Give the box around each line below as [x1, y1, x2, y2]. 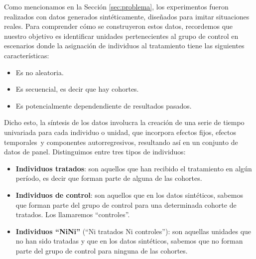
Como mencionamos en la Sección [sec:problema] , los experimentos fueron [4, 1, 229, 11]
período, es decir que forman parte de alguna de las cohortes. [15, 173, 202, 183]
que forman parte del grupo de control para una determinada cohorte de [15, 199, 237, 210]
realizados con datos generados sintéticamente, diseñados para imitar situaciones [4, 11, 250, 21]
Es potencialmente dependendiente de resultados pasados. [15, 100, 192, 111]
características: [4, 50, 49, 60]
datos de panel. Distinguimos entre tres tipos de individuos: [4, 146, 186, 157]
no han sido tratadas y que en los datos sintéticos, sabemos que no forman [15, 236, 243, 246]
